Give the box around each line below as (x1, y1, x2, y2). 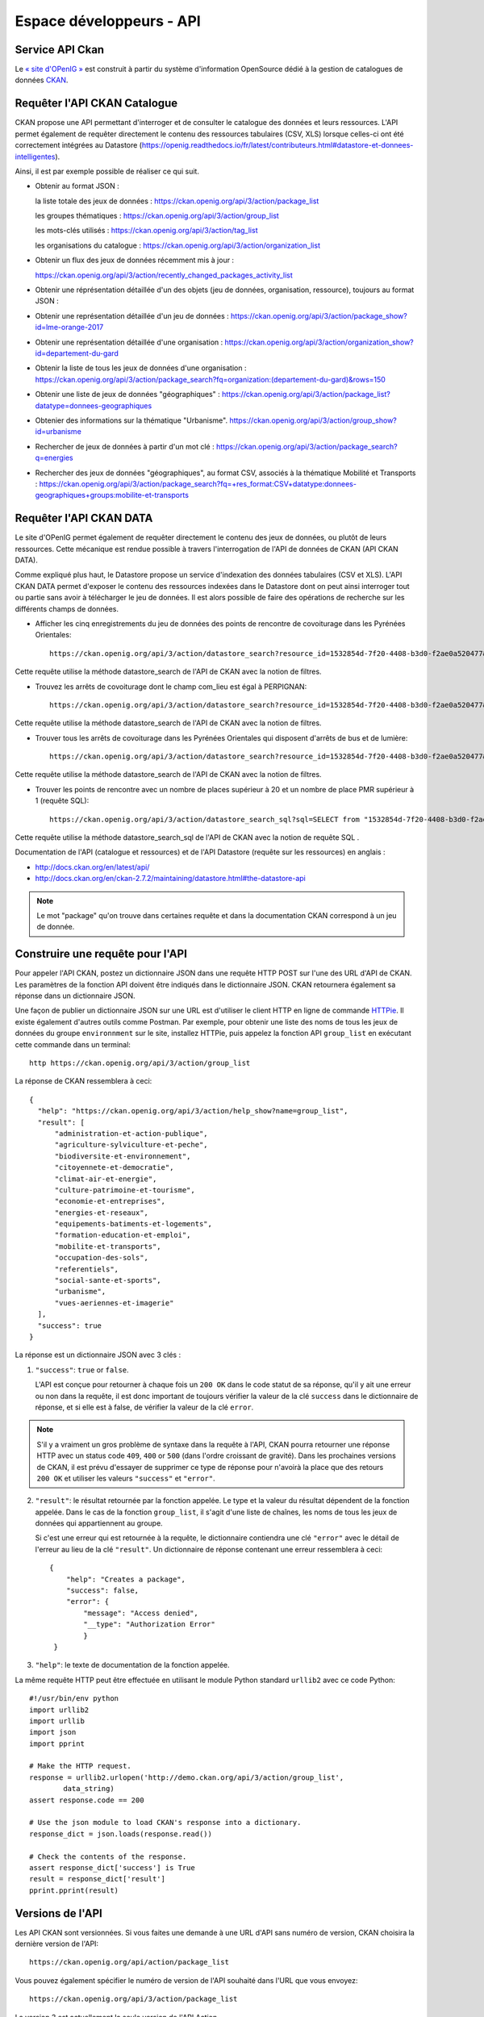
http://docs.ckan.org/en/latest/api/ (35, 862, 150, 871)
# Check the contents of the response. (29, 1852, 187, 1861)
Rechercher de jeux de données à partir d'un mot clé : (35, 441, 215, 451)
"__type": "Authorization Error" (83, 1620, 215, 1629)
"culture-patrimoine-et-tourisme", (54, 1185, 195, 1194)
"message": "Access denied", (83, 1608, 199, 1618)
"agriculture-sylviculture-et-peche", (54, 1140, 209, 1150)
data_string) (63, 1784, 115, 1794)
